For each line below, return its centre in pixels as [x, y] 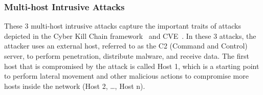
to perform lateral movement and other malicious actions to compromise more [126, 76]
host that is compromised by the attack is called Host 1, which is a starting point [132, 66]
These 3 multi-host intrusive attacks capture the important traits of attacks [123, 26]
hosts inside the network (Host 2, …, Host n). [75, 86]
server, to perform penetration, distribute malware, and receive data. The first [127, 56]
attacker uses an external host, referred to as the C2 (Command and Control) [126, 46]
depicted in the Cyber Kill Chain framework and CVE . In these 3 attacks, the [130, 35]
